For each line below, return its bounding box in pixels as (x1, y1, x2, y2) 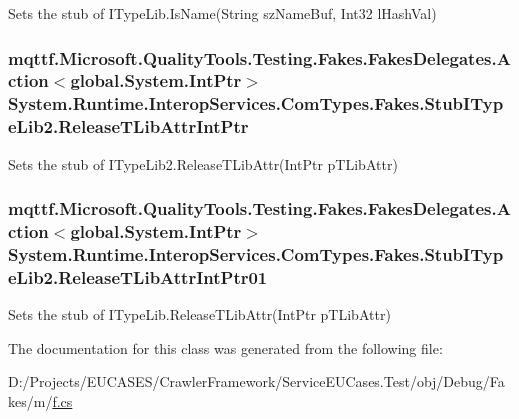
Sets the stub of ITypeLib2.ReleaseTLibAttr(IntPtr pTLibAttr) (8, 153, 398, 174)
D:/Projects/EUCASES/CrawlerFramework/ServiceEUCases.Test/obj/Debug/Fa (8, 371, 505, 392)
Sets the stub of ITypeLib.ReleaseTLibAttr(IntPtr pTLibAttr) (8, 304, 391, 325)
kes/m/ (8, 390, 53, 411)
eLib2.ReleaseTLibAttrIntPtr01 (8, 264, 268, 289)
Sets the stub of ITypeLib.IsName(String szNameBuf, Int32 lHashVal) (8, 3, 437, 23)
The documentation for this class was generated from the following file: (8, 337, 443, 358)
